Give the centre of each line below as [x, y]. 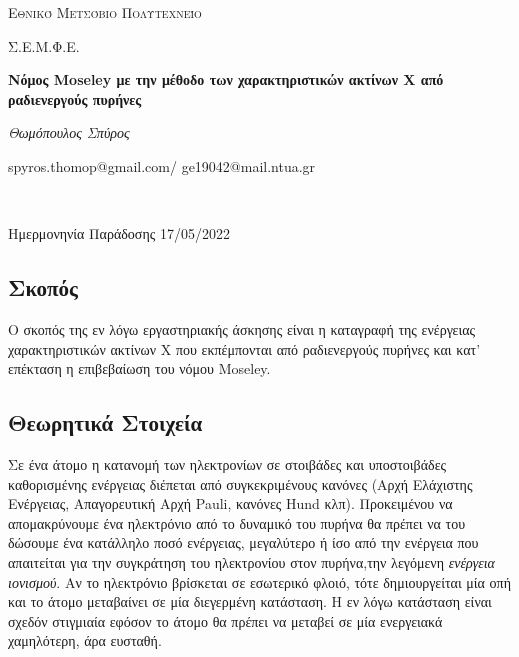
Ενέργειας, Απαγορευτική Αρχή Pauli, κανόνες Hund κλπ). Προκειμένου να [230, 503]
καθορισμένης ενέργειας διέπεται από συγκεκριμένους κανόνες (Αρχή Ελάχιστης [240, 483]
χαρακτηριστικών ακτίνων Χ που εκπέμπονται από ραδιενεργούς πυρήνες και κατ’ [244, 348]
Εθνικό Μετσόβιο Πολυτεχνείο [105, 12]
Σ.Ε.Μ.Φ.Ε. [44, 45]
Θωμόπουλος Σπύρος [69, 132]
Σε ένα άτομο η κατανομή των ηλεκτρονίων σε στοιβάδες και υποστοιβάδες [227, 463]
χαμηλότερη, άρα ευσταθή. [85, 640]
